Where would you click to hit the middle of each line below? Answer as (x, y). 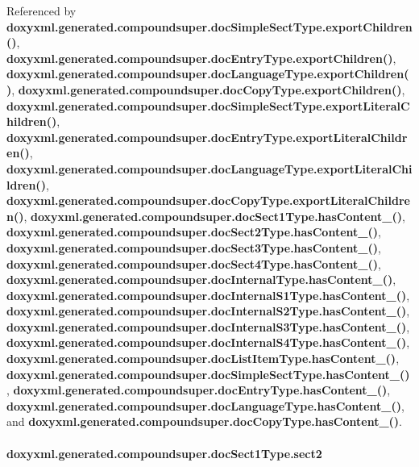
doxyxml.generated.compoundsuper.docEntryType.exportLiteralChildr (207, 137)
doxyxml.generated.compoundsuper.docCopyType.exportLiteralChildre (208, 200)
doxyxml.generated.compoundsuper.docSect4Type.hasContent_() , (194, 263)
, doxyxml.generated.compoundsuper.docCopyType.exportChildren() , (208, 89)
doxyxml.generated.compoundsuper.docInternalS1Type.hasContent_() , (208, 295)
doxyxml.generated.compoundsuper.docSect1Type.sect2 (164, 453)
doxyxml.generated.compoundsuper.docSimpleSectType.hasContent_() (208, 374)
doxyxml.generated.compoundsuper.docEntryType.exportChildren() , (201, 58)
